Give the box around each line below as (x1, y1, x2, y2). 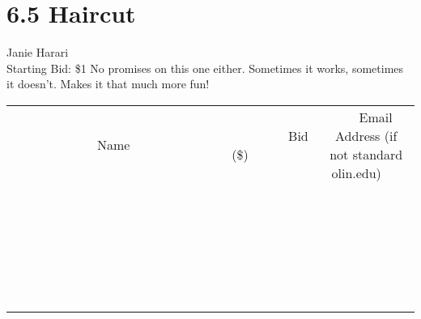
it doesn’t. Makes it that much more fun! (6, 75, 210, 92)
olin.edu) (331, 163, 381, 182)
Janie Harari (6, 44, 69, 61)
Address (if (335, 125, 398, 145)
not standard (330, 144, 403, 164)
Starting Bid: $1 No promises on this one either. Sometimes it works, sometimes (6, 59, 404, 76)
